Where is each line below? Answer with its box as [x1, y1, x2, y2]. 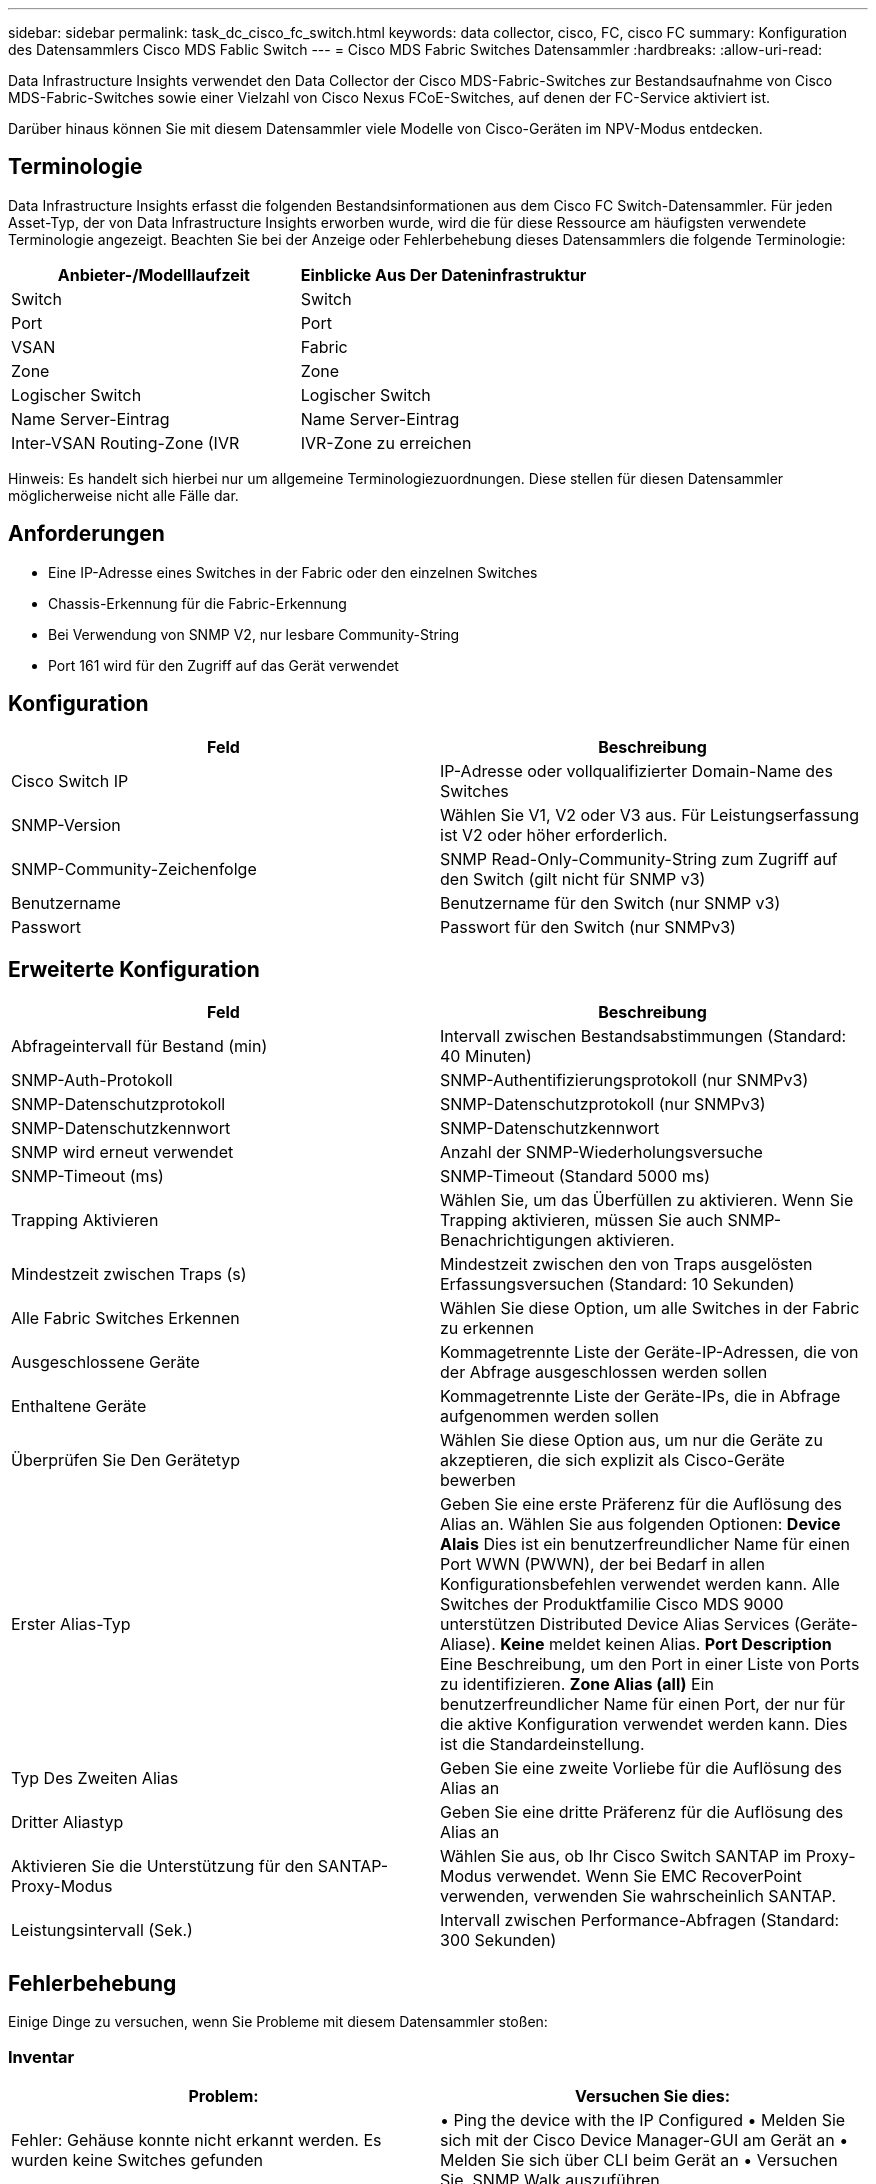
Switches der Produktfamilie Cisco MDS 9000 [440, 1594, 784, 1615]
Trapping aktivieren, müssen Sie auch [440, 1210, 724, 1231]
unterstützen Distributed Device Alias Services [440, 1614, 790, 1635]
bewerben [440, 1470, 516, 1491]
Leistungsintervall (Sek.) [11, 1920, 193, 1941]
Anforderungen [8, 521, 165, 547]
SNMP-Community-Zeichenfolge [11, 858, 257, 879]
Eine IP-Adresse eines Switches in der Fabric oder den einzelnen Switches [48, 563, 538, 581]
